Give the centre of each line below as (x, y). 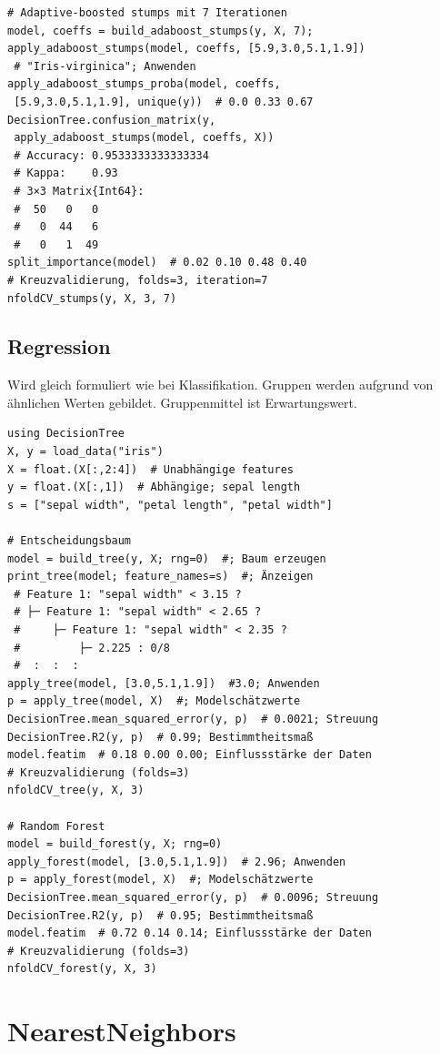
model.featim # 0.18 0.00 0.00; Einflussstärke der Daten (190, 755)
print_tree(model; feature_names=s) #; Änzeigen (160, 577)
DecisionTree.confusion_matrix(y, (112, 120)
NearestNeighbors (122, 1031)
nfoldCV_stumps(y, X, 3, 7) (92, 298)
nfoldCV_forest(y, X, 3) (82, 969)
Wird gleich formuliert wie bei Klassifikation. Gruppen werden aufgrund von (220, 385)
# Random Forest (56, 826)
